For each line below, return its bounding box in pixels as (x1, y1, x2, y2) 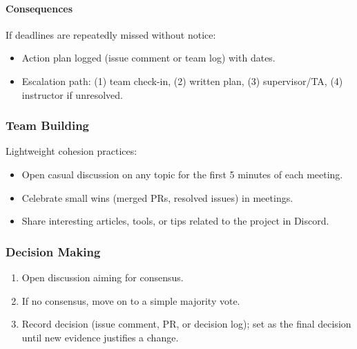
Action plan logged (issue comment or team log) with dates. (21, 50, 276, 65)
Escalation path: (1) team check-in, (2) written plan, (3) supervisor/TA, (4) (21, 73, 343, 88)
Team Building (6, 117, 90, 134)
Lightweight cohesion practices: (6, 144, 137, 158)
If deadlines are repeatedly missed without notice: (6, 27, 216, 41)
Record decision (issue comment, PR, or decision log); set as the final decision (21, 317, 351, 331)
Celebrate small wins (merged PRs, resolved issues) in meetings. (21, 190, 293, 205)
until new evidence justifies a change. (21, 330, 179, 344)
